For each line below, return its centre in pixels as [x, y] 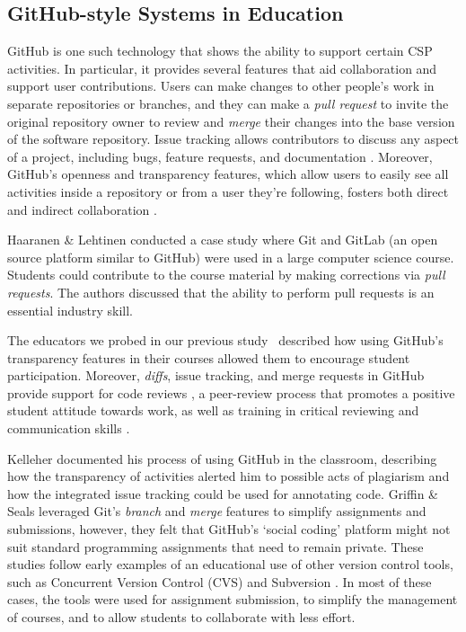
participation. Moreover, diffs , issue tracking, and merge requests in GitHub [216, 375]
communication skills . [69, 428]
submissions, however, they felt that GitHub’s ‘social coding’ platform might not [229, 529]
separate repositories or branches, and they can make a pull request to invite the [228, 103]
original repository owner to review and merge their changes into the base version [231, 121]
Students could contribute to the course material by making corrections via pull [226, 275]
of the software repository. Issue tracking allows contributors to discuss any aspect [233, 139]
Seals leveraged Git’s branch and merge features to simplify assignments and [217, 511]
